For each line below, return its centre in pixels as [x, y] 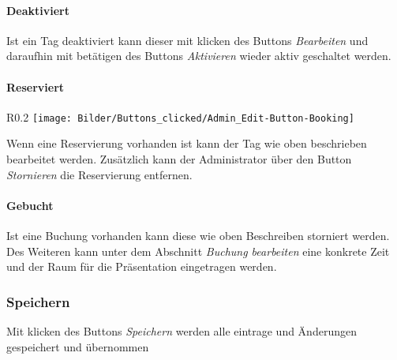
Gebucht [30, 205]
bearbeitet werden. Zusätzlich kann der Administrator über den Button [179, 159]
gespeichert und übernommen [78, 346]
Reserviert [36, 86]
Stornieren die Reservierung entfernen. [99, 174]
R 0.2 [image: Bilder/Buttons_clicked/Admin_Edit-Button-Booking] [180, 116]
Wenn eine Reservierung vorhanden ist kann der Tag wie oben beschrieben [187, 143]
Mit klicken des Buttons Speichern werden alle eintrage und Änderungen [182, 331]
